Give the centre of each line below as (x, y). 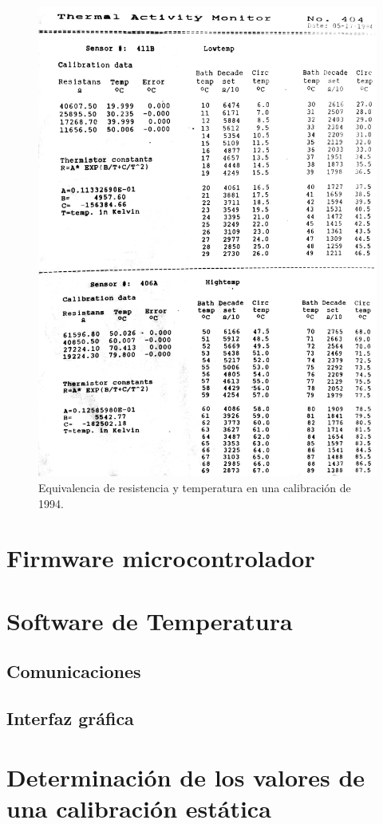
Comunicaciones (74, 671)
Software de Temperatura (150, 620)
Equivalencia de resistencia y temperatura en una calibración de (195, 487)
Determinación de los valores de (186, 777)
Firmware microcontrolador (161, 558)
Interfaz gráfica (70, 718)
